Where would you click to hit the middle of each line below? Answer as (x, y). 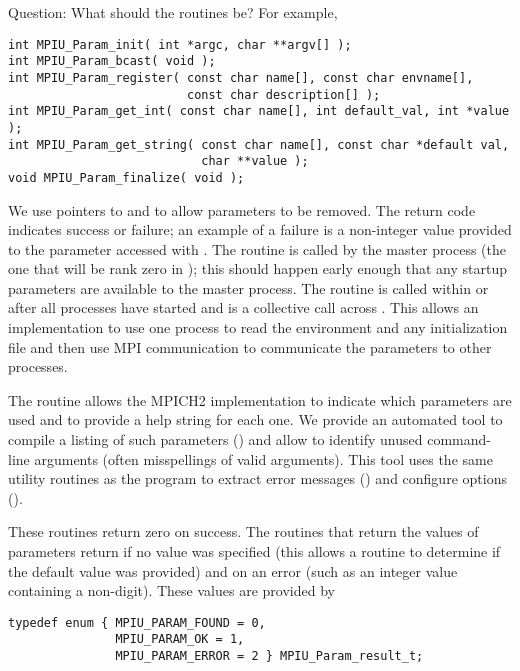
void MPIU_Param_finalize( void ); (126, 177)
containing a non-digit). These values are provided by (171, 590)
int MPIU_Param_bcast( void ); (112, 61)
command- (459, 439)
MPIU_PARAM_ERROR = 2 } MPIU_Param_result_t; (269, 656)
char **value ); (255, 161)
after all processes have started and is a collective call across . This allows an (243, 307)
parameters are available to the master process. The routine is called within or (248, 287)
